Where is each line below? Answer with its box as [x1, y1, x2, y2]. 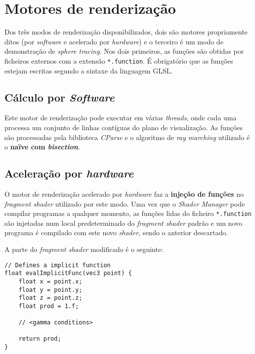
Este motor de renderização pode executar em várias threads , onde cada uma [4, 112, 237, 123]
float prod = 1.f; [18, 302, 79, 310]
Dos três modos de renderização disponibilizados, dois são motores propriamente [4, 27, 248, 37]
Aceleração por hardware [4, 166, 134, 181]
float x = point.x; [18, 278, 83, 285]
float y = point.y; [18, 286, 83, 293]
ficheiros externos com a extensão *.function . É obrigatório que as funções [4, 55, 233, 66]
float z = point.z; [18, 294, 83, 302]
